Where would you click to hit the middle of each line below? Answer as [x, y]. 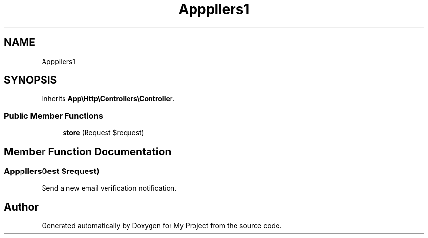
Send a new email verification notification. [109, 188]
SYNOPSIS [31, 80]
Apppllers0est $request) [52, 171]
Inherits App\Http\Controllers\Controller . [108, 99]
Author [21, 207]
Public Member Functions [53, 116]
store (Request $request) [103, 133]
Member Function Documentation [88, 151]
